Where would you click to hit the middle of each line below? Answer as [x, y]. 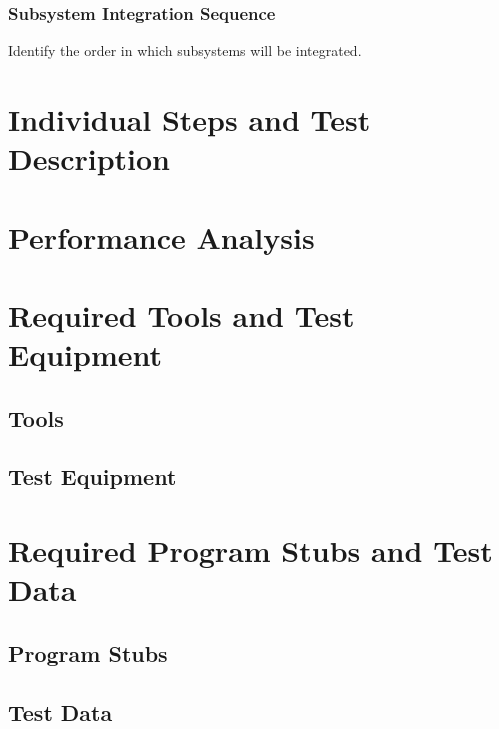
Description [89, 158]
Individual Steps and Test [189, 119]
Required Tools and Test [181, 314]
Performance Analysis [161, 236]
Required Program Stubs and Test [250, 550]
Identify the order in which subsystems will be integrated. [185, 50]
